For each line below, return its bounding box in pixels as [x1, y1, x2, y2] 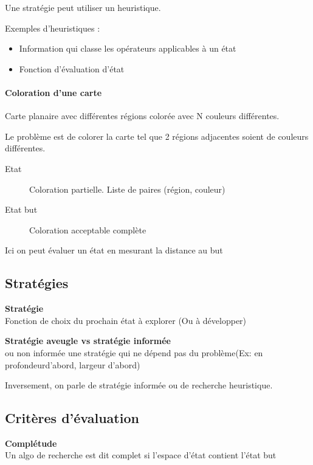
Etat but [5, 203, 38, 216]
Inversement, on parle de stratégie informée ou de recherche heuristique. [5, 379, 273, 391]
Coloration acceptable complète [29, 223, 146, 236]
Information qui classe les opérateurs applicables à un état [19, 42, 236, 55]
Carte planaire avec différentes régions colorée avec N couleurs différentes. [5, 109, 280, 122]
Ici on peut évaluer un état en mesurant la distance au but [5, 244, 223, 257]
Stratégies [5, 274, 69, 292]
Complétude [5, 436, 57, 449]
